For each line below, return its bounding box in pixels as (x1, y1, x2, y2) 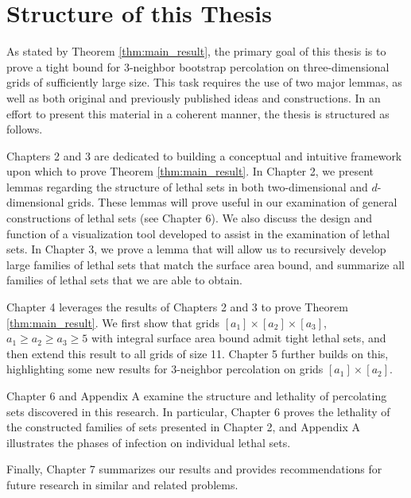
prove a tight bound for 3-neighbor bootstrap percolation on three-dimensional (6, 58, 390, 75)
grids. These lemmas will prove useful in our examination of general (68, 194, 397, 210)
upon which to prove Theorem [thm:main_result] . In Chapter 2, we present (6, 163, 374, 180)
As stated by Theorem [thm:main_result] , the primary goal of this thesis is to (6, 43, 386, 60)
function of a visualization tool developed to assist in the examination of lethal (6, 225, 390, 241)
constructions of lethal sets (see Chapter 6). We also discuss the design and (6, 210, 373, 226)
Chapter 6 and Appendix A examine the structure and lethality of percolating (6, 388, 387, 403)
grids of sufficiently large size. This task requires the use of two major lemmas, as (6, 74, 402, 91)
